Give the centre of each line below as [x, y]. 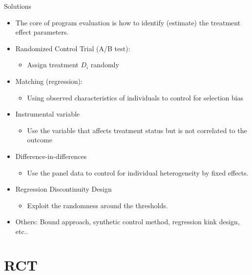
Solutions [18, 6]
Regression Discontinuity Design [63, 189]
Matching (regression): [49, 81]
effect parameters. [42, 32]
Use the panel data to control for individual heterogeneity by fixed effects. [138, 172]
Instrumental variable [48, 114]
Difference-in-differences [51, 156]
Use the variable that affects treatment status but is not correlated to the [137, 130]
